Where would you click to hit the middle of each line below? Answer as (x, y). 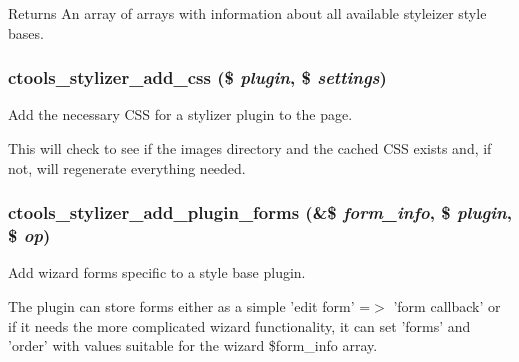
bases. (26, 32)
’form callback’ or (447, 305)
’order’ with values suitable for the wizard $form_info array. (193, 345)
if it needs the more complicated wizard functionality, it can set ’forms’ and (239, 325)
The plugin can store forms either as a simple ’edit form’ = (189, 305)
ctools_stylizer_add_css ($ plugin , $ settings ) (197, 77)
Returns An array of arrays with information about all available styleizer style (247, 13)
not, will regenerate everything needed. (127, 167)
